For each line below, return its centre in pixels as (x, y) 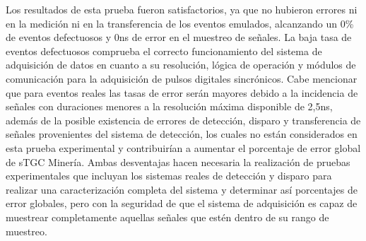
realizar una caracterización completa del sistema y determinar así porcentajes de (182, 189)
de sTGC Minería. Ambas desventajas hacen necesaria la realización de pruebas (178, 161)
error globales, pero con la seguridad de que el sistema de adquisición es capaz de (182, 203)
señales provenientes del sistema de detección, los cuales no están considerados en (182, 134)
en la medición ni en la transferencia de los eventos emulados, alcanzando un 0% (180, 23)
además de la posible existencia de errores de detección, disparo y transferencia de (183, 120)
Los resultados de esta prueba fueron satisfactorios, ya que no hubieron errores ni (182, 9)
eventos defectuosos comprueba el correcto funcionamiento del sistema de (164, 51)
